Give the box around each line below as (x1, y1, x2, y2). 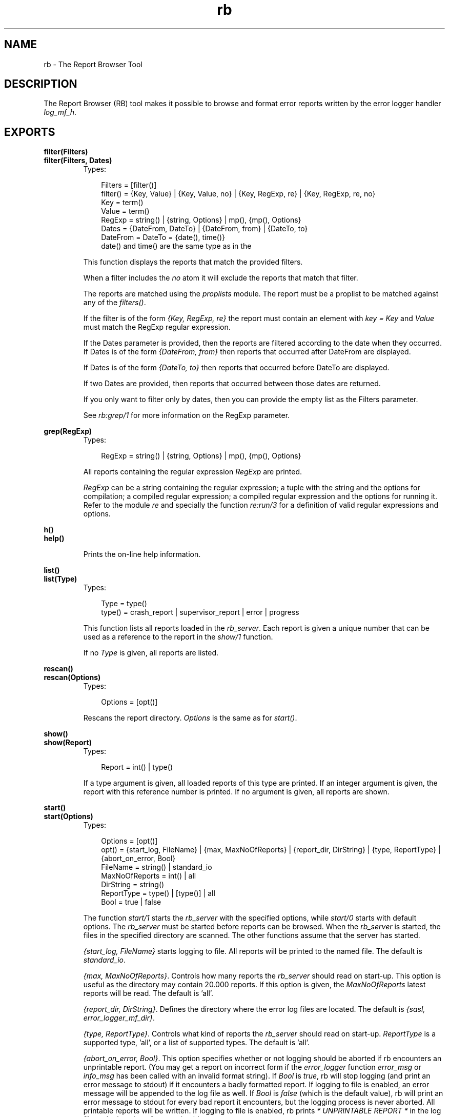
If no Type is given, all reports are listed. (83, 648, 218, 657)
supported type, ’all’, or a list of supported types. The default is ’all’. (83, 1038, 310, 1047)
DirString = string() (101, 880, 165, 889)
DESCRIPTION (4, 77, 77, 91)
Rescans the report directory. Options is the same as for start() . (83, 713, 297, 723)
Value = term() (101, 207, 150, 216)
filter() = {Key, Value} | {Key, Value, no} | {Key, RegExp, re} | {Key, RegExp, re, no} (101, 189, 376, 198)
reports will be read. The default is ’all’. (83, 989, 214, 998)
